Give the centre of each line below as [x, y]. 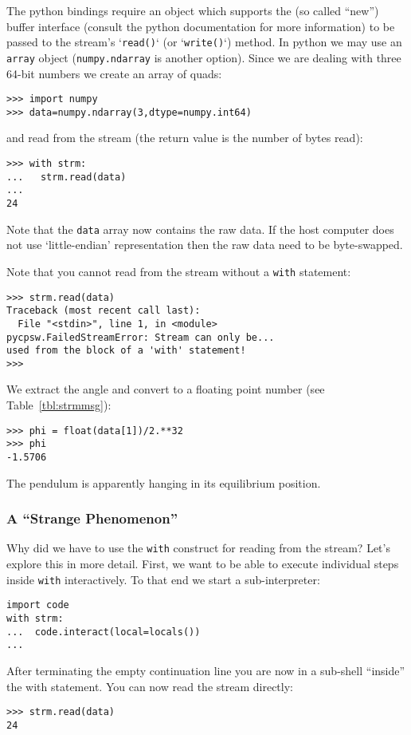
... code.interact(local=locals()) [104, 632]
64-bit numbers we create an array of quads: [114, 73]
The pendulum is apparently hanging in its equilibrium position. [164, 482]
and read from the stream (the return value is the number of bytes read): [185, 138]
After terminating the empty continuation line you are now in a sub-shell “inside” [206, 670]
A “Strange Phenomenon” [92, 518]
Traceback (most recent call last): [104, 311]
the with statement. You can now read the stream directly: [150, 686]
